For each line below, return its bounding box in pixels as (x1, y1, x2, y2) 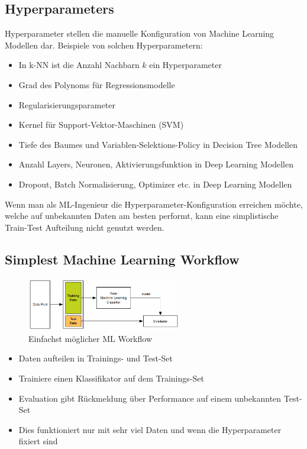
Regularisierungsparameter (18, 98, 115, 111)
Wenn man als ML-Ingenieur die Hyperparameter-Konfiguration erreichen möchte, (5, 198, 303, 210)
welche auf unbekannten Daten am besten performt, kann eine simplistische (5, 209, 279, 222)
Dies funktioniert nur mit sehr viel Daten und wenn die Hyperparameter (18, 423, 282, 435)
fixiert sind (18, 435, 58, 447)
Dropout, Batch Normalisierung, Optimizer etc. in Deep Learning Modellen (18, 177, 292, 190)
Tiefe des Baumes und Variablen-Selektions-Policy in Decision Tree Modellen (18, 138, 298, 150)
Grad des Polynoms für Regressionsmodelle (18, 78, 175, 91)
